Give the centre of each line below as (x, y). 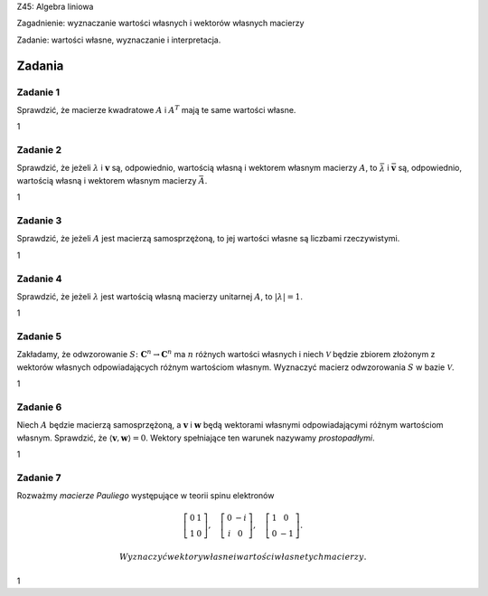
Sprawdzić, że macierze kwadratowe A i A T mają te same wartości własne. (156, 109)
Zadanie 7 (39, 478)
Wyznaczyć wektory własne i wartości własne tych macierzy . (243, 557)
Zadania (40, 66)
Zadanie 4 (39, 279)
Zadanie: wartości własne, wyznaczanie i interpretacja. (119, 40)
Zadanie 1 (38, 92)
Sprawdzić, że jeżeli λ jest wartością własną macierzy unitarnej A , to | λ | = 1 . (160, 296)
